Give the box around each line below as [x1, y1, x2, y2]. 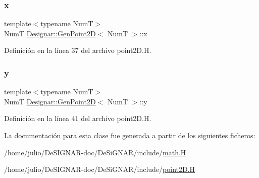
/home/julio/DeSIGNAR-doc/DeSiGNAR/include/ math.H [4, 147, 186, 157]
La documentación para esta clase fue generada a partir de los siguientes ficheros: [4, 130, 255, 140]
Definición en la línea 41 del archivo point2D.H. [4, 113, 151, 124]
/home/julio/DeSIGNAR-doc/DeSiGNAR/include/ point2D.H [4, 164, 195, 174]
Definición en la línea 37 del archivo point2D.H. [4, 45, 151, 55]
